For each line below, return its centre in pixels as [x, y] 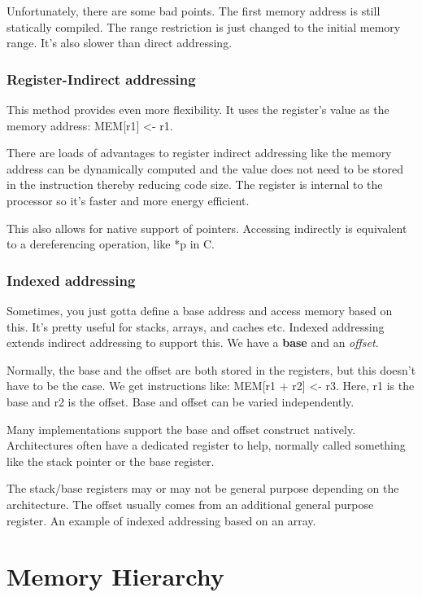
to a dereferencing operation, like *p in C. [111, 244]
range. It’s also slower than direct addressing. [120, 43]
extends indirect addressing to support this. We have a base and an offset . [193, 342]
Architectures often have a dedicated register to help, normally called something [206, 445]
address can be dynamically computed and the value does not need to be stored [205, 168]
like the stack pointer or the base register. [111, 461]
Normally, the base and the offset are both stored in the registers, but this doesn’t [211, 369]
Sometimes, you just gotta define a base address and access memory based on [200, 310]
